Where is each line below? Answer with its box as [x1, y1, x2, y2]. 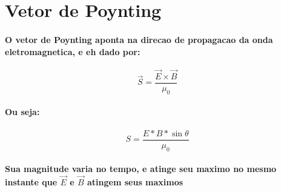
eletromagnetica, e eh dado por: [5, 45, 140, 58]
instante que [5, 175, 58, 188]
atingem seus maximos [87, 175, 183, 188]
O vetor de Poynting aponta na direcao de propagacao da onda [5, 33, 273, 45]
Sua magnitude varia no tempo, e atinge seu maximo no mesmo [5, 162, 277, 175]
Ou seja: [5, 105, 40, 118]
